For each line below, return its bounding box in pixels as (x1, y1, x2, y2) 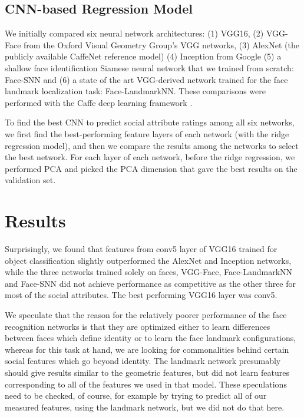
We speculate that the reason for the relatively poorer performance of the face (5, 309, 287, 321)
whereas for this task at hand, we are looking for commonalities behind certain (5, 343, 289, 355)
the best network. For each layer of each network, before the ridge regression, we (5, 151, 295, 163)
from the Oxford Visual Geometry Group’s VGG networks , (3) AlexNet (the (24, 38, 299, 51)
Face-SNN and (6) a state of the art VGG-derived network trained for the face (5, 73, 288, 85)
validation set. (5, 174, 56, 186)
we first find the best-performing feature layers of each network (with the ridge (5, 127, 289, 140)
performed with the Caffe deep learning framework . (5, 96, 193, 108)
